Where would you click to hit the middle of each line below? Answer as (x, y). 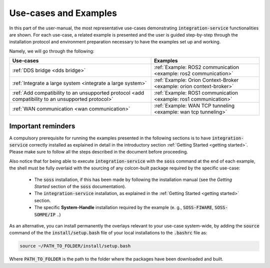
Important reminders (42, 126)
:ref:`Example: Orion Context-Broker (196, 80)
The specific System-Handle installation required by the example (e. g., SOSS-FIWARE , (124, 207)
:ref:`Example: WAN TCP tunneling (194, 106)
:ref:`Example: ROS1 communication (196, 93)
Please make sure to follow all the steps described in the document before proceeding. (99, 152)
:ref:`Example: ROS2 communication (196, 67)
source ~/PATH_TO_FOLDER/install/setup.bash (75, 246)
